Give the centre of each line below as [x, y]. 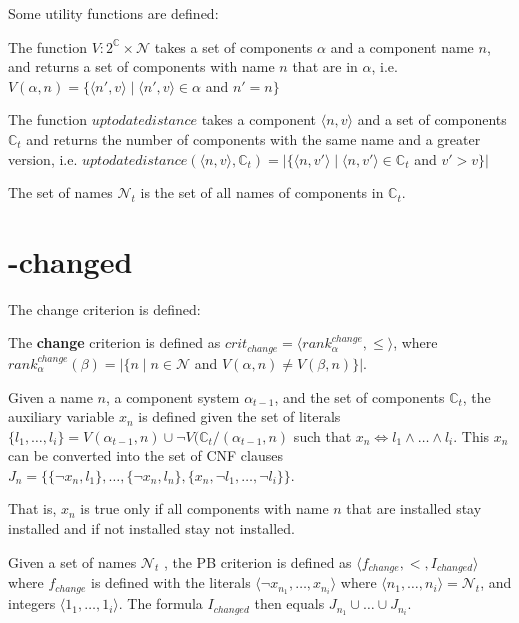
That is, [32, 508]
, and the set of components [359, 396]
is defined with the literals [171, 582]
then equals [289, 603]
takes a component [259, 119]
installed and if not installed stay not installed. [151, 528]
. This [471, 435]
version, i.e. [43, 158]
